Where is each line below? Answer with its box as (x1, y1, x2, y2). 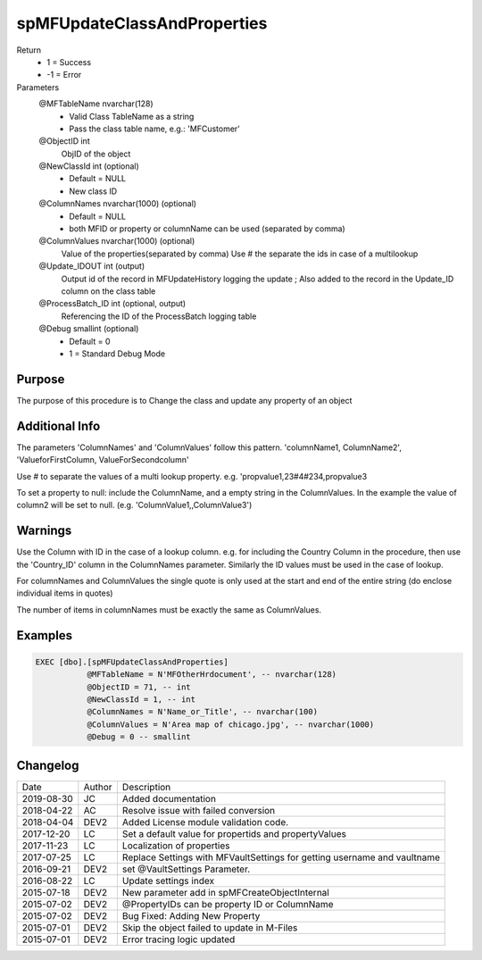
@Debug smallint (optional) (38, 323, 139, 334)
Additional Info (16, 418, 101, 433)
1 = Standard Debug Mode (69, 348, 165, 359)
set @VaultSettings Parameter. (121, 863, 251, 875)
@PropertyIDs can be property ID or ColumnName (121, 897, 334, 910)
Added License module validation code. (121, 815, 289, 828)
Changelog (16, 757, 79, 772)
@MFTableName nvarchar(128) (38, 98, 154, 109)
